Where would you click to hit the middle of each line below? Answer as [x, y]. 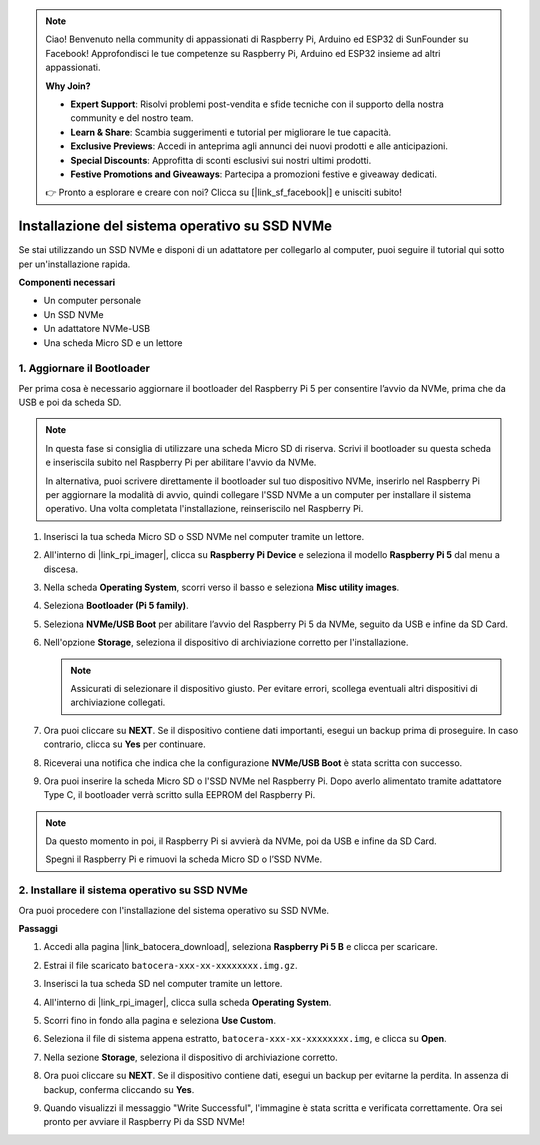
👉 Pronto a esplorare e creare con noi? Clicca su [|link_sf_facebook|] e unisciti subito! [223, 192]
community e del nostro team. [132, 118]
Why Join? [68, 86]
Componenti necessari [67, 282]
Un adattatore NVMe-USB [97, 329]
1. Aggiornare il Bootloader [84, 368]
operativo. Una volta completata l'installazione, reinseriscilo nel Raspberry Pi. [204, 509]
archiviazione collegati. [118, 702]
